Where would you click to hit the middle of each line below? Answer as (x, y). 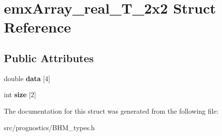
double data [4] (27, 78)
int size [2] (20, 94)
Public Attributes (49, 58)
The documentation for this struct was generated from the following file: (111, 110)
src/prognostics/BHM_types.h (49, 127)
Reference (38, 27)
